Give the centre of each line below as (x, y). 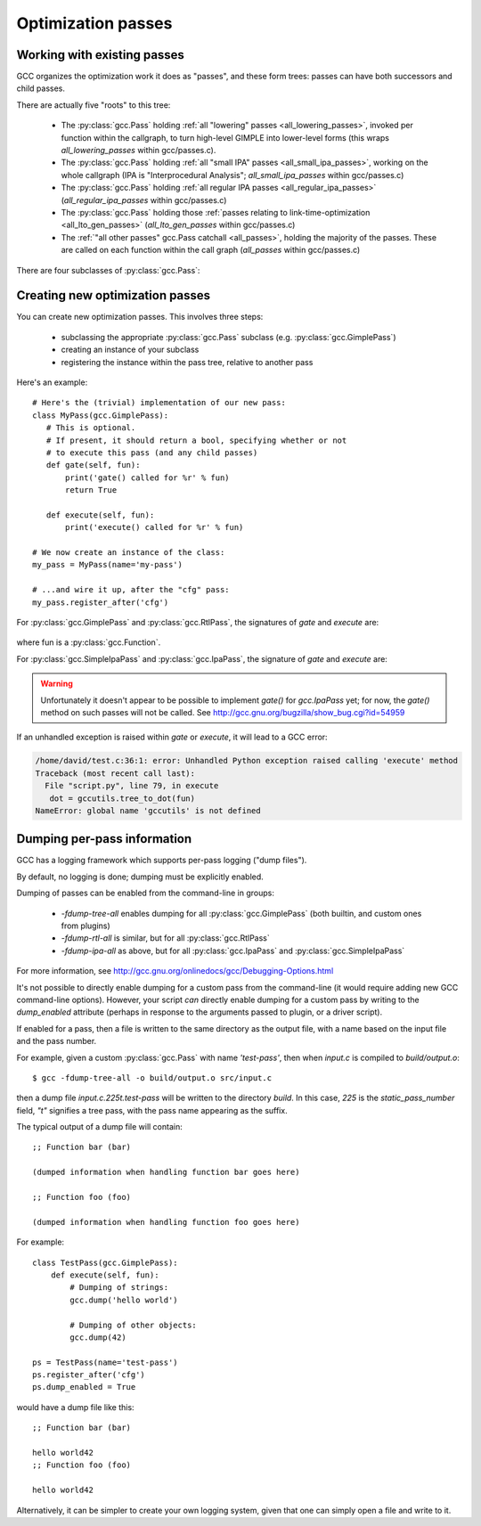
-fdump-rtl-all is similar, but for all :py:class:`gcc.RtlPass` (166, 938)
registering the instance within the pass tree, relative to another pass (187, 362)
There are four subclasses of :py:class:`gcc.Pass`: (108, 270)
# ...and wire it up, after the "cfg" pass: (131, 590)
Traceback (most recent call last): (115, 773)
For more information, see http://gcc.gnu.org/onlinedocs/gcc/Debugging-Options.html (175, 971)
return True (91, 490)
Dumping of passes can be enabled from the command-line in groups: (146, 893)
